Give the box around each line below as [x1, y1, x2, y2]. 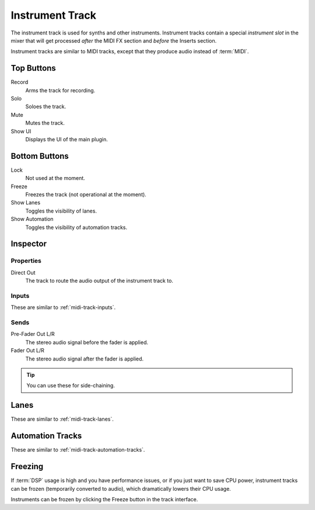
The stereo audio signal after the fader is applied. [25, 355, 144, 362]
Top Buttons [10, 63, 57, 73]
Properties [10, 257, 42, 265]
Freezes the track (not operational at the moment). [25, 191, 147, 198]
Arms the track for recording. [25, 86, 96, 93]
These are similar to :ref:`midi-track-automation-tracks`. [10, 446, 145, 453]
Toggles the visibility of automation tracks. [25, 224, 128, 231]
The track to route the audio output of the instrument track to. [25, 277, 173, 285]
